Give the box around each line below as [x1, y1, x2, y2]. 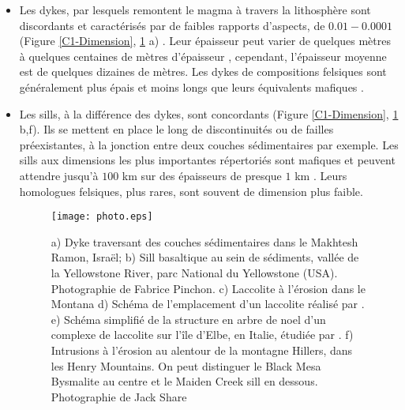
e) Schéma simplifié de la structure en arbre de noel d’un [51, 310, 326, 327]
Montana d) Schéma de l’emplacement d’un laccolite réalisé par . [51, 295, 365, 312]
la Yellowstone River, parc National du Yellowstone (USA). [51, 264, 338, 280]
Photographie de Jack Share [51, 388, 187, 404]
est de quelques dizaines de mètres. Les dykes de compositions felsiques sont [19, 63, 387, 80]
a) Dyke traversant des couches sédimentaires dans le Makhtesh [51, 233, 358, 250]
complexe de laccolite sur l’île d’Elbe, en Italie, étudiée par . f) [51, 326, 354, 343]
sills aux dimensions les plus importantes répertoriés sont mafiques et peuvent [19, 152, 396, 168]
